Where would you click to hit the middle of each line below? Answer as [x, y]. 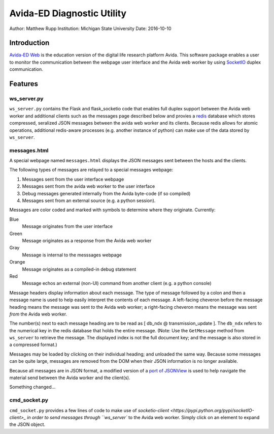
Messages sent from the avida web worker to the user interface [89, 186]
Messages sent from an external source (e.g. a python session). [89, 200]
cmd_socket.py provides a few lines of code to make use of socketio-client [89, 410]
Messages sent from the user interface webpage [73, 179]
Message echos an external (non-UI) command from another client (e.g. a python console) [117, 283]
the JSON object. [27, 424]
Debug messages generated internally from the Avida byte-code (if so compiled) [106, 193]
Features [24, 84]
